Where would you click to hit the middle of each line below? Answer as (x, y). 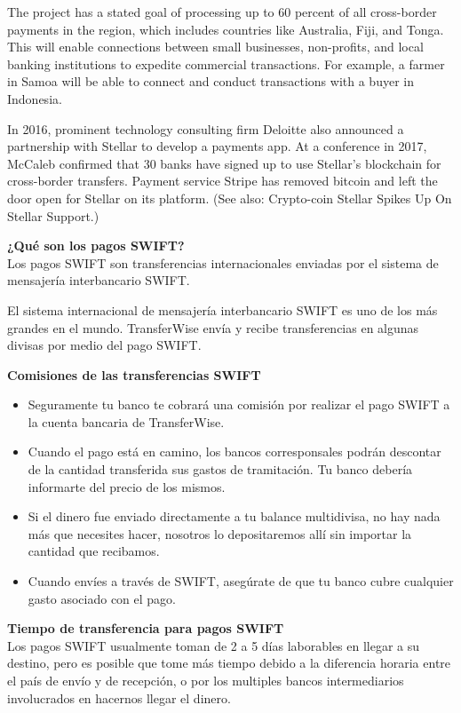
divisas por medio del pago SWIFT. (104, 345)
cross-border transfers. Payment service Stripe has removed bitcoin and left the (223, 181)
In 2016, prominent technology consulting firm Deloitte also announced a (206, 128)
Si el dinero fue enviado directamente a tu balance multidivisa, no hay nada (234, 516)
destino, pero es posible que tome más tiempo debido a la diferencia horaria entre (229, 663)
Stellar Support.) (53, 215)
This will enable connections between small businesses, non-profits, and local (215, 47)
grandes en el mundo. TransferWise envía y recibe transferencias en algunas (213, 327)
